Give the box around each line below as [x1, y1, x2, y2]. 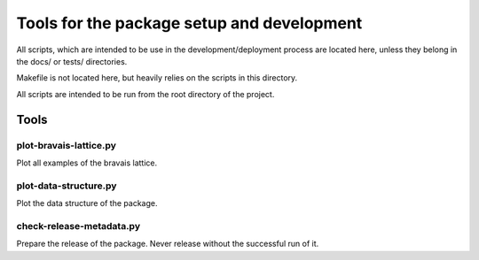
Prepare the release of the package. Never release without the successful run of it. [16, 239, 319, 249]
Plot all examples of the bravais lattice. [16, 157, 158, 168]
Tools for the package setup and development [16, 13, 363, 33]
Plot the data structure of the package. [16, 198, 158, 209]
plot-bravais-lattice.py [16, 139, 117, 151]
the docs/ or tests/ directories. [16, 56, 128, 66]
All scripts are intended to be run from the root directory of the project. [16, 88, 275, 99]
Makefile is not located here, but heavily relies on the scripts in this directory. [16, 73, 298, 83]
